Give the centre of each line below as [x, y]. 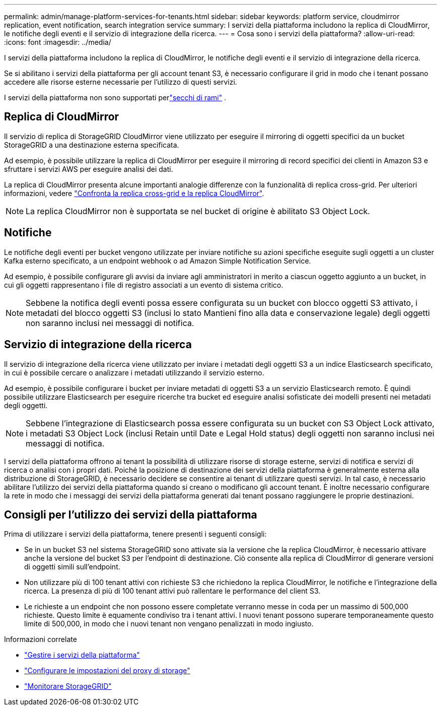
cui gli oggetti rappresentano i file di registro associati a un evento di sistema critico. [144, 285]
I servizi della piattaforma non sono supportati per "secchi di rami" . [115, 98]
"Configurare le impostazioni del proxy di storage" [107, 671]
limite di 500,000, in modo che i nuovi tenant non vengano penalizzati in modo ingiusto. [169, 624]
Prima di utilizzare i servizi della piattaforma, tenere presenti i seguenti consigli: [135, 534]
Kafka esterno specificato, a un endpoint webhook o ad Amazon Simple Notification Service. [158, 261]
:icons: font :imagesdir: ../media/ [58, 42]
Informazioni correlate [41, 639]
